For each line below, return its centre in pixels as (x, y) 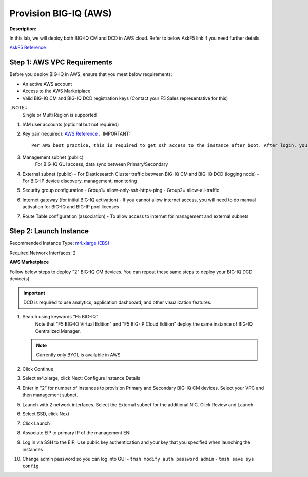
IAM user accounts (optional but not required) (71, 124)
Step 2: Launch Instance (49, 231)
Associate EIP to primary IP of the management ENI (76, 433)
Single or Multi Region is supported (60, 115)
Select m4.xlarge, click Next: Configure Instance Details (81, 378)
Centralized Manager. (58, 331)
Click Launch (36, 423)
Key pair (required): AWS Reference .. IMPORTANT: (76, 133)
